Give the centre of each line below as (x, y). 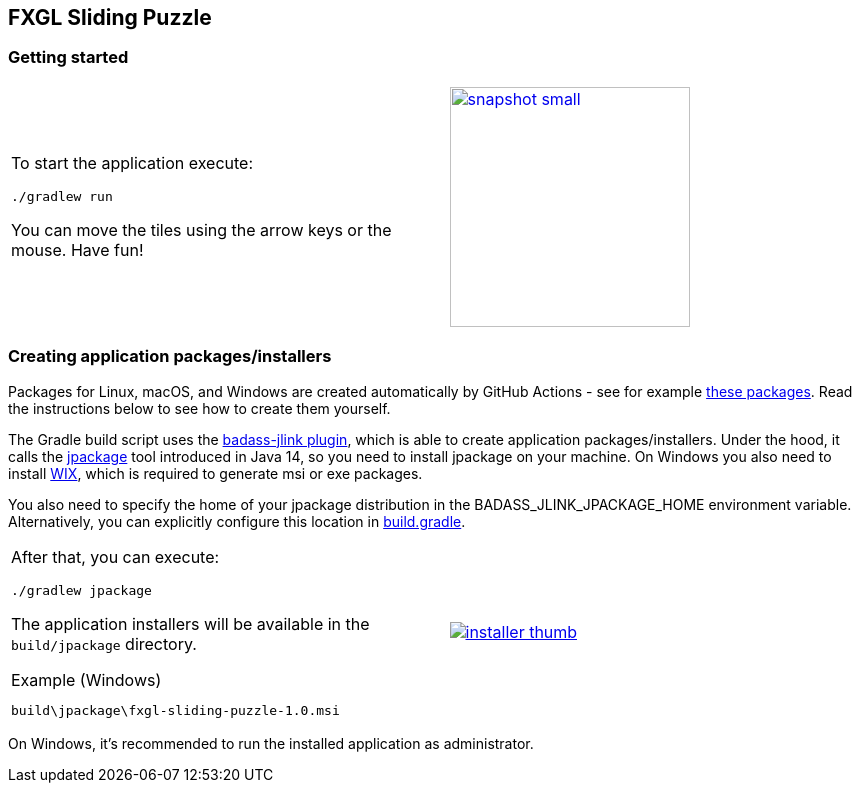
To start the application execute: (132, 163)
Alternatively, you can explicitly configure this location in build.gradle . (237, 521)
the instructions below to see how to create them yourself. (199, 408)
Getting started (68, 57)
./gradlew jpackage (81, 590)
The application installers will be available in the (190, 623)
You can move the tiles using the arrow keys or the (201, 230)
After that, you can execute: (115, 556)
